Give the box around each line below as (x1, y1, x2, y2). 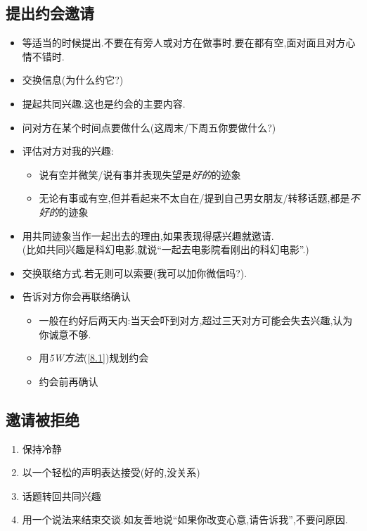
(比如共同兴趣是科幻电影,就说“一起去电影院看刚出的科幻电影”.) (22, 242, 309, 257)
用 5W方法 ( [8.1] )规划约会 (39, 350, 149, 365)
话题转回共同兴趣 (22, 488, 101, 503)
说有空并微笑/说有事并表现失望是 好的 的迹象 (39, 167, 241, 181)
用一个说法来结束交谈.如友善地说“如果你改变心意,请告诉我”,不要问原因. (22, 512, 348, 527)
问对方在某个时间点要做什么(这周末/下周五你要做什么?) (22, 120, 276, 134)
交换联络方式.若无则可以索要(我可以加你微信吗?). (22, 265, 247, 280)
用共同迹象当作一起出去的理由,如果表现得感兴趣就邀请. (22, 228, 274, 243)
